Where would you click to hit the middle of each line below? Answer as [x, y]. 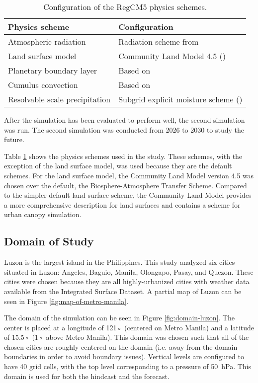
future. [14, 139]
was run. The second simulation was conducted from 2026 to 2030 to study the [124, 129]
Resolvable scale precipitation [59, 99]
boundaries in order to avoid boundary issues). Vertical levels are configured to [124, 356]
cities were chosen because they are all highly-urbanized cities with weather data [127, 281]
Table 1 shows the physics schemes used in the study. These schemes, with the [123, 156]
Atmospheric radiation [47, 41]
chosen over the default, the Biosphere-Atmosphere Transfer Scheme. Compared [126, 185]
